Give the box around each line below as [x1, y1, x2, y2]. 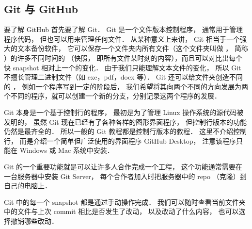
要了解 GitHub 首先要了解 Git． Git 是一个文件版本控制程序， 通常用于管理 [4, 24, 243, 34]
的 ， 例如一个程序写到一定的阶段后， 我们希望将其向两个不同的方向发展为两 [4, 81, 248, 91]
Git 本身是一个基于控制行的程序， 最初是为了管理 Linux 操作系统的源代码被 [4, 107, 244, 117]
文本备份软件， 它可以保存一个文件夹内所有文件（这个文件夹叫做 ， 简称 [17, 43, 248, 53]
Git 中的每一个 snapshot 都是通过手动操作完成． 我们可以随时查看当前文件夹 [4, 196, 246, 207]
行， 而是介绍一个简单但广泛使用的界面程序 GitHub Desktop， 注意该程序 [4, 135, 236, 146]
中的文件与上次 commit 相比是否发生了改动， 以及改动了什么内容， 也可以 [4, 206, 239, 216]
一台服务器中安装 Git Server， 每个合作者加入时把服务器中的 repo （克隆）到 [4, 171, 247, 181]
